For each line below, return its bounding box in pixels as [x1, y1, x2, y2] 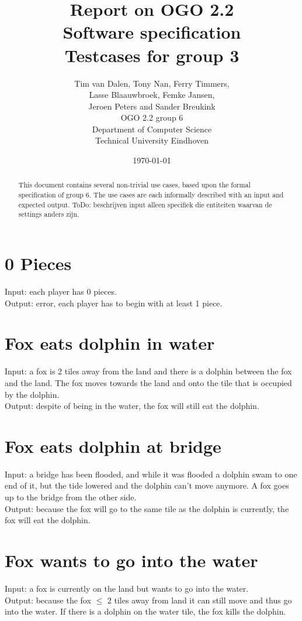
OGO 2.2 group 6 [120, 111, 183, 124]
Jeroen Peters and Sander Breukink [88, 100, 216, 112]
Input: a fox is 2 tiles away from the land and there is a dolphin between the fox [5, 365, 292, 377]
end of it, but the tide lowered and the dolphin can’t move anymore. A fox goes [5, 479, 289, 492]
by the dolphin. [5, 388, 60, 400]
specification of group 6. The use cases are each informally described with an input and [18, 190, 284, 200]
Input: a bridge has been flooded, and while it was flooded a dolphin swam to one [5, 468, 297, 480]
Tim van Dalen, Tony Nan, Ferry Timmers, [74, 77, 230, 89]
